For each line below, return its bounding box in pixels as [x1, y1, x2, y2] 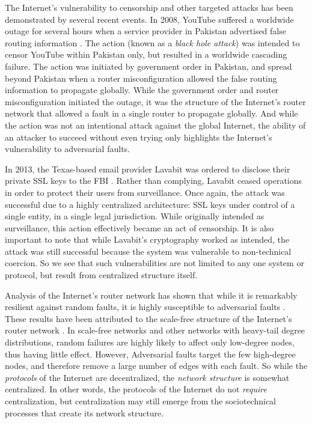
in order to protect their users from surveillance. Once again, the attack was [5, 186, 285, 198]
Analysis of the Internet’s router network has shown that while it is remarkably [5, 288, 298, 301]
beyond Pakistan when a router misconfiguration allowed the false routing [5, 72, 277, 84]
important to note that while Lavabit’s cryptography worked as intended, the [5, 233, 290, 246]
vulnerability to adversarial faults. [5, 142, 130, 155]
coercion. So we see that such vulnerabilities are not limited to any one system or [5, 257, 304, 269]
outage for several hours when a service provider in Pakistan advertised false [5, 25, 286, 37]
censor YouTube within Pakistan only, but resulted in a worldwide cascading [5, 48, 287, 61]
